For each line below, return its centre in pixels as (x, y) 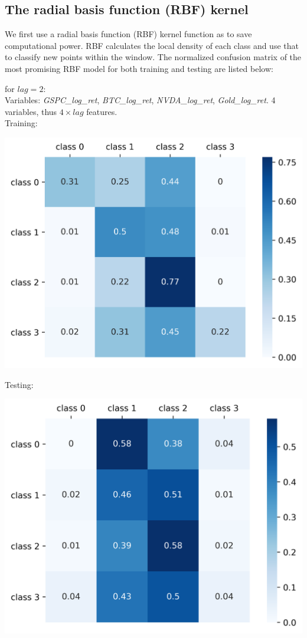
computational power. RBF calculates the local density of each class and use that (152, 45)
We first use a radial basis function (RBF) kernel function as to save (128, 34)
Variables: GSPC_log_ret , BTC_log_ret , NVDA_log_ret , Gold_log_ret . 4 (140, 100)
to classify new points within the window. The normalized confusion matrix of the (153, 57)
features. (102, 111)
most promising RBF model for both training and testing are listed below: (139, 68)
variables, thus (31, 111)
